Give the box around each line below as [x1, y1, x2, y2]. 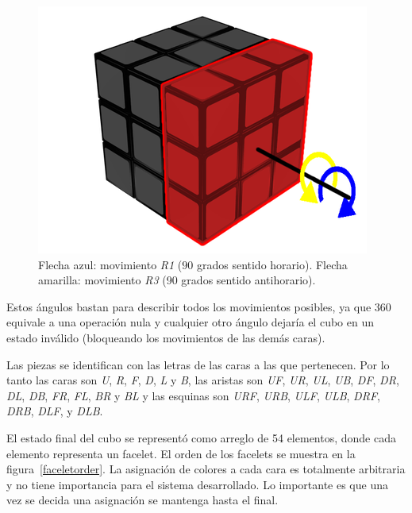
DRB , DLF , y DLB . [6, 403, 103, 419]
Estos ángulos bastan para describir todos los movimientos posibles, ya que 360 [6, 298, 391, 314]
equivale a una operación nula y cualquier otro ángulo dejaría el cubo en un [6, 314, 374, 330]
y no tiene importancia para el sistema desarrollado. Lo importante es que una [6, 476, 388, 492]
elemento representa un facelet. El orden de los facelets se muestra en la [6, 445, 356, 461]
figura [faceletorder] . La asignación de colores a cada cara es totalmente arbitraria [6, 461, 406, 477]
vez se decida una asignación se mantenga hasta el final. [6, 492, 279, 508]
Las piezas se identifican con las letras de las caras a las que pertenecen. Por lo [6, 356, 390, 372]
